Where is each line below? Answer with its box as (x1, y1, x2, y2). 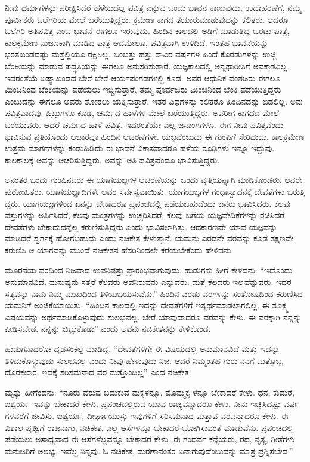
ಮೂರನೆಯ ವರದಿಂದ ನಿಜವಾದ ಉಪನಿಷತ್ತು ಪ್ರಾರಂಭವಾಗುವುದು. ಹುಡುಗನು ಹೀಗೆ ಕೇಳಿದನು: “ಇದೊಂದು (5, 264, 293, 276)
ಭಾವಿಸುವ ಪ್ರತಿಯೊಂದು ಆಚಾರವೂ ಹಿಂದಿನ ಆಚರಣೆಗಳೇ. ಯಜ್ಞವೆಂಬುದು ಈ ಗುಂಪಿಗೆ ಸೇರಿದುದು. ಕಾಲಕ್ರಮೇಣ (5, 130, 305, 142)
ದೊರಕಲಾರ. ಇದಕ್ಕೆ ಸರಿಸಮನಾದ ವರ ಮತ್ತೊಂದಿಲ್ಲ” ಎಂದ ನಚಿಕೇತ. (5, 366, 191, 378)
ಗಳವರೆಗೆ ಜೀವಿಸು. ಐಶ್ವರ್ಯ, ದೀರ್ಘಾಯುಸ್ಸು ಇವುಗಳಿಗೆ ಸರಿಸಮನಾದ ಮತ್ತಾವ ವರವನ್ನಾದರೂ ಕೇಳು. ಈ (5, 409, 289, 421)
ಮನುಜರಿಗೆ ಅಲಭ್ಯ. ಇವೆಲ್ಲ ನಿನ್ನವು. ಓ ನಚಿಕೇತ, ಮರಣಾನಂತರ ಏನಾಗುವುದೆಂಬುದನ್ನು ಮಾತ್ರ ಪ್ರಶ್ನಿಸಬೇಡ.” (5, 444, 293, 457)
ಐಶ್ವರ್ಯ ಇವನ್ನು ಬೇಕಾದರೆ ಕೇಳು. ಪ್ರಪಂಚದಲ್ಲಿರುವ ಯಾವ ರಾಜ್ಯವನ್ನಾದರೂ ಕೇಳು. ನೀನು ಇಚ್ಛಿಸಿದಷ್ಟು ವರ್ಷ (5, 397, 299, 410)
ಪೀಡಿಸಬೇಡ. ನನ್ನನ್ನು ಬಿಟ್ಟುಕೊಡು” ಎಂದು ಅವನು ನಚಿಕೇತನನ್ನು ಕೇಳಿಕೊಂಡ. (5, 322, 211, 335)
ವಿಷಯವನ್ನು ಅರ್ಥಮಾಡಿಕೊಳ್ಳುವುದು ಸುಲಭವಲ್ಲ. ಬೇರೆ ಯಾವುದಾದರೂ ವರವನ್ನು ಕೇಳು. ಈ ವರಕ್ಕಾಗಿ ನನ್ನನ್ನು (5, 310, 302, 323)
